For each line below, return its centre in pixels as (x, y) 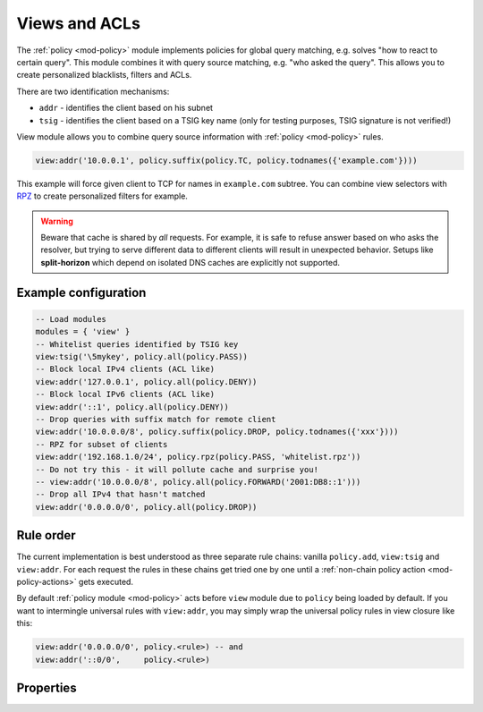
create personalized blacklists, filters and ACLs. (104, 75)
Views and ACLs (78, 23)
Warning (57, 221)
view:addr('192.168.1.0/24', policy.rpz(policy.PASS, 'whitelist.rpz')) (198, 457)
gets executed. (106, 581)
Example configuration (81, 292)
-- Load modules (71, 319)
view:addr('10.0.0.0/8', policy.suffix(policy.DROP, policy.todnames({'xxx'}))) (217, 432)
